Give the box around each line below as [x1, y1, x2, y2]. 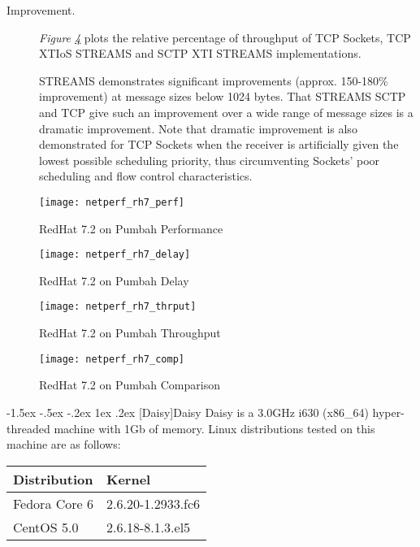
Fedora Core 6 [13, 493, 93, 513]
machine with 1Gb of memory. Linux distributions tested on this [54, 419, 375, 436]
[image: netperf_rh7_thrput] [39, 301, 197, 313]
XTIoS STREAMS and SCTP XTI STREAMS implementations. [39, 45, 362, 62]
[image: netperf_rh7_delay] [39, 249, 191, 261]
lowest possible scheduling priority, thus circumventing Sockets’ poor [39, 151, 380, 168]
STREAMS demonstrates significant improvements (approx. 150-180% [39, 72, 388, 89]
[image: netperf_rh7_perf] [39, 196, 184, 208]
